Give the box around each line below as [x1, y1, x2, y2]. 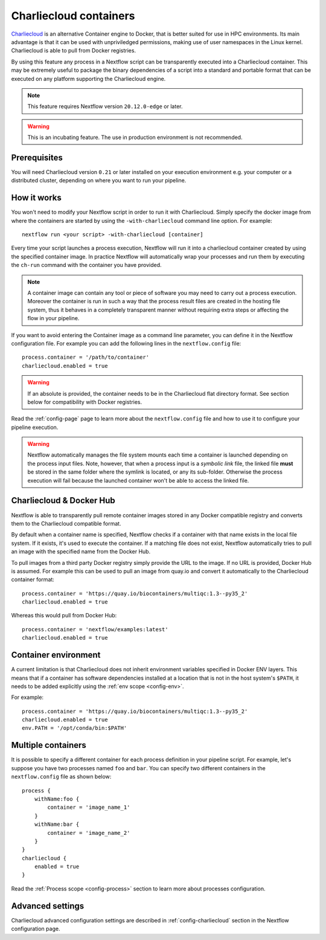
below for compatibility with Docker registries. [27, 398, 142, 405]
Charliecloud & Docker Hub [11, 495, 116, 506]
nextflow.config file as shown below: [11, 773, 112, 781]
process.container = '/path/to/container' [22, 354, 150, 361]
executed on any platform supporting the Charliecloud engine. [11, 75, 166, 82]
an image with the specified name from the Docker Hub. [11, 548, 151, 555]
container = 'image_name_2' [47, 829, 130, 836]
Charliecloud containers [11, 9, 135, 22]
